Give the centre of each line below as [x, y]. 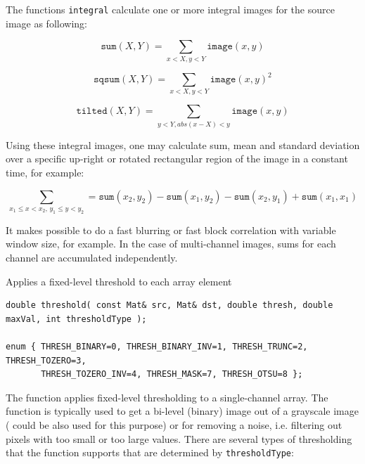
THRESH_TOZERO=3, [46, 360]
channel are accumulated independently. [92, 257]
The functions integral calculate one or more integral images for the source [170, 9]
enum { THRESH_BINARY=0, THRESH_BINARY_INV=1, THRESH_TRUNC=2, [157, 346]
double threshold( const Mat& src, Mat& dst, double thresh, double [169, 305]
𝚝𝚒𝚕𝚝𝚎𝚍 [92, 111]
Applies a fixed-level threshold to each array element [119, 281]
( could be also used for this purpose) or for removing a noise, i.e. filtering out [174, 424]
